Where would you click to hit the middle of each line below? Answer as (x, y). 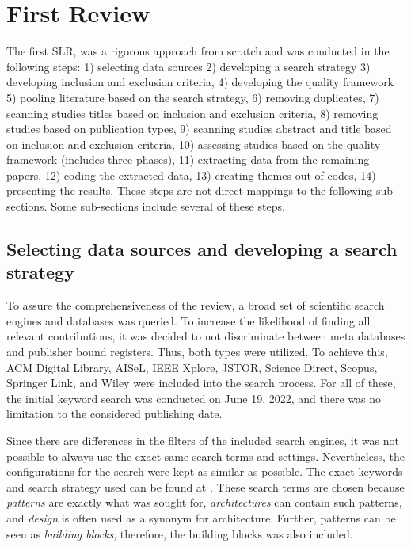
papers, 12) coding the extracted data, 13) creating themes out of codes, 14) (191, 175)
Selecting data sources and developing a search (202, 249)
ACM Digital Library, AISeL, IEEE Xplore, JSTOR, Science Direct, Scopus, (192, 367)
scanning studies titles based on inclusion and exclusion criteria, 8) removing (192, 113)
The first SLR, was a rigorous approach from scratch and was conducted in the (198, 51)
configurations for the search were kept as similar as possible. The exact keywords (205, 471)
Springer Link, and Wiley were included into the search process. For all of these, (201, 383)
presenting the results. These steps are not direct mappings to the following (190, 190)
